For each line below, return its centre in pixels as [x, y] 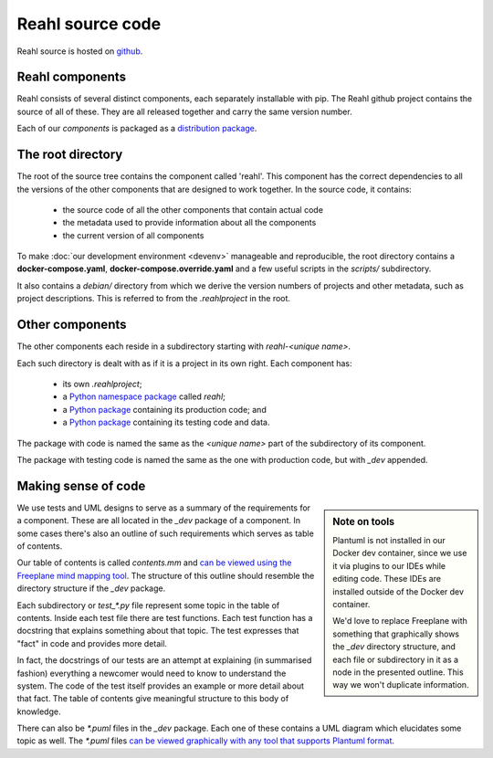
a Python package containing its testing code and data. [166, 422]
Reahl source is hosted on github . [80, 51]
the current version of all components [133, 235]
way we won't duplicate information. [401, 685]
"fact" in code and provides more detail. [92, 643]
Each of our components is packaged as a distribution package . [137, 129]
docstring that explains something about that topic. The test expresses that [158, 631]
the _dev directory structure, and [394, 647]
